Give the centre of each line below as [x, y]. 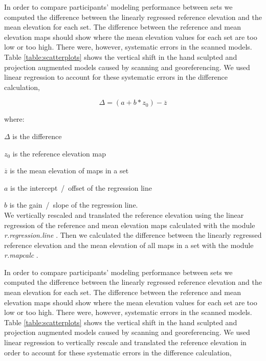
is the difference [37, 136]
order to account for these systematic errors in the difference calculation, [118, 352]
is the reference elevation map [59, 153]
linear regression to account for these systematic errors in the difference [116, 77]
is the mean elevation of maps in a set [69, 171]
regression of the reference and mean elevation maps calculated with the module [130, 225]
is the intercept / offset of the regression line [81, 187]
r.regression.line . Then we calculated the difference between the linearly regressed [133, 235]
